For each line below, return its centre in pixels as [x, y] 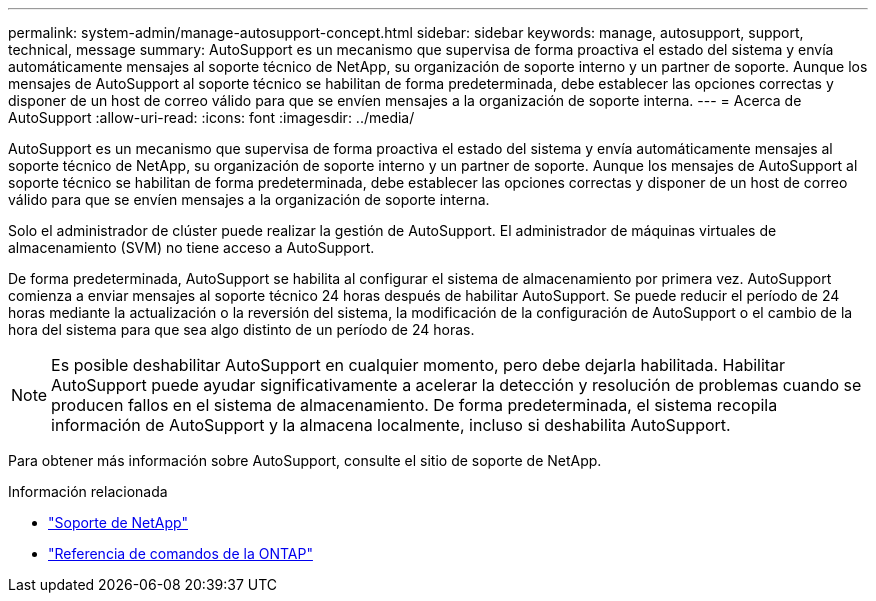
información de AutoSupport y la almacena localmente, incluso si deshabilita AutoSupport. [391, 425]
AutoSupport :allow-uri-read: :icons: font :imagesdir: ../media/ [211, 117]
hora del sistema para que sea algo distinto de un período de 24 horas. [241, 329]
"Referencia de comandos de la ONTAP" [180, 553]
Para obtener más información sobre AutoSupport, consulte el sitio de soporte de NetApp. [305, 460]
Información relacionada [88, 491]
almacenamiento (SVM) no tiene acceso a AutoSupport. [191, 247]
